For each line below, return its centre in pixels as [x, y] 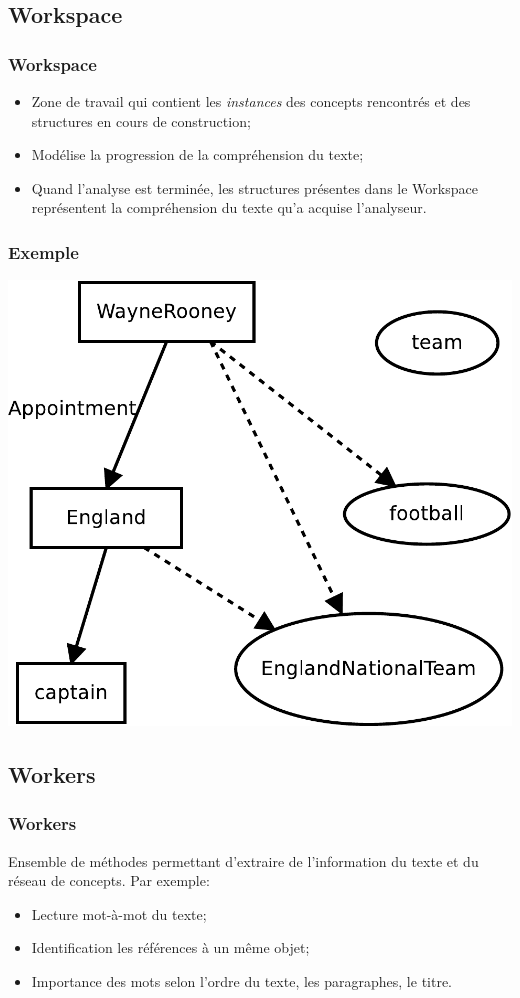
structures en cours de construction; [141, 120]
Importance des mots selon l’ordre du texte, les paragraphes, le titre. [242, 980]
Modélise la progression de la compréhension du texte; [197, 154]
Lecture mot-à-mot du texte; [119, 913]
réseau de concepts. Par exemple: [109, 880]
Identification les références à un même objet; [170, 947]
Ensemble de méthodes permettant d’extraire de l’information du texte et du [243, 860]
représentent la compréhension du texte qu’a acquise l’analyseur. [229, 207]
